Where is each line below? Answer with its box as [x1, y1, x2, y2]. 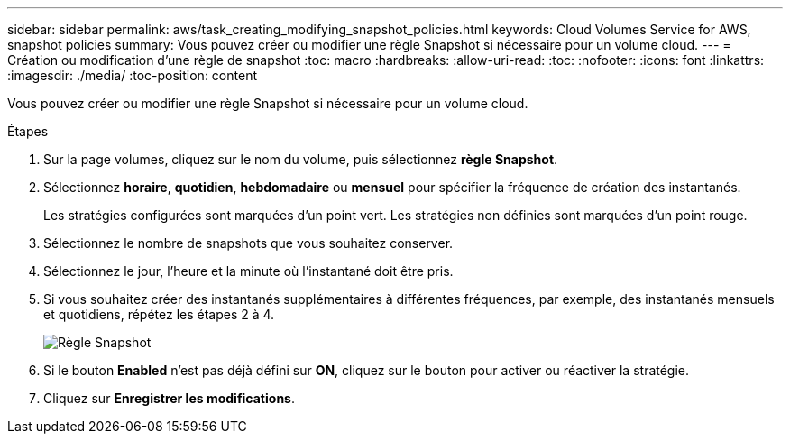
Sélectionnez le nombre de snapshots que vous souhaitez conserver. [43, 235, 454, 251]
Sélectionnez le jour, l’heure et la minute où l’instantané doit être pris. [43, 263, 454, 279]
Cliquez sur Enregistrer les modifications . [43, 390, 295, 406]
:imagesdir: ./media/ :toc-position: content [7, 68, 257, 83]
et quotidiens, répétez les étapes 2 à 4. [43, 307, 275, 322]
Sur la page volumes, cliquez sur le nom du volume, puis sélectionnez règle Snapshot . [43, 152, 558, 167]
